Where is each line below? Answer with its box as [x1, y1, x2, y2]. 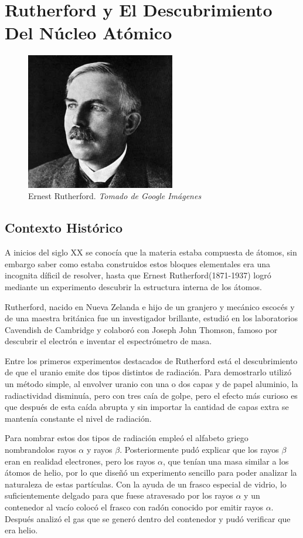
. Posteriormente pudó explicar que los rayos [120, 443, 279, 456]
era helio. [5, 524, 38, 536]
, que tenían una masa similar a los [162, 455, 289, 467]
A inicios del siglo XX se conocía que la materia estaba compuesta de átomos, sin [5, 246, 297, 258]
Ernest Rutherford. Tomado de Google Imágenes [28, 190, 202, 202]
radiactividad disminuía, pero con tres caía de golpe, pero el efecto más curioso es [5, 389, 298, 401]
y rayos [86, 443, 113, 456]
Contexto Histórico [5, 218, 123, 237]
